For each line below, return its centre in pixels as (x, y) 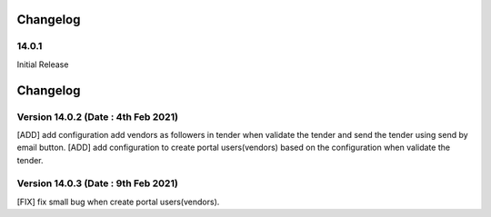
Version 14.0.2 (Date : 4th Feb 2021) (98, 116)
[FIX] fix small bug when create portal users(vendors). (118, 202)
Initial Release (43, 64)
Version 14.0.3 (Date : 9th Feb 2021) (98, 183)
